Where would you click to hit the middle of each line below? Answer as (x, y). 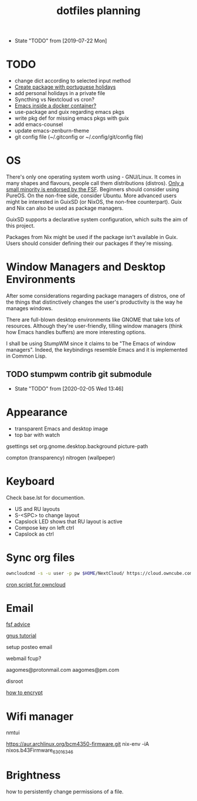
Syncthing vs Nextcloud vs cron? (55, 100)
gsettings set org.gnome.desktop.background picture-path (77, 446)
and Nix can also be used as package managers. (65, 208)
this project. (21, 226)
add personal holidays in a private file (60, 93)
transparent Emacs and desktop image (61, 428)
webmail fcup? (24, 658)
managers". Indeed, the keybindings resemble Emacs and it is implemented (97, 350)
